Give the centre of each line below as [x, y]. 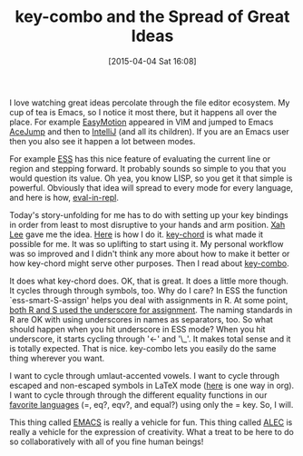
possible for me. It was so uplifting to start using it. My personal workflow [147, 243]
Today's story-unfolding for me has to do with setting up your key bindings [149, 214]
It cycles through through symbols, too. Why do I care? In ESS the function [149, 290]
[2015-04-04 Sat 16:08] [152, 61]
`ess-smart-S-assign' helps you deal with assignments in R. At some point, [149, 300]
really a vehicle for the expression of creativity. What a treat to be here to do [152, 431]
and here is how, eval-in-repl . [64, 197]
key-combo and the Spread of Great [152, 17]
